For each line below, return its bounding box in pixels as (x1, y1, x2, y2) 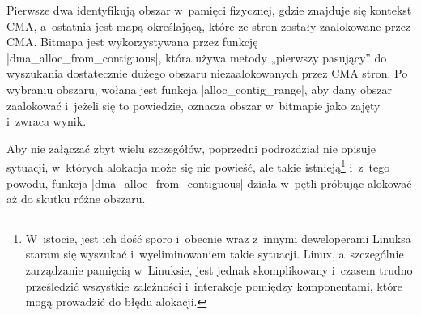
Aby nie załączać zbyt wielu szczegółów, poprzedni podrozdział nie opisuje (6, 139, 376, 156)
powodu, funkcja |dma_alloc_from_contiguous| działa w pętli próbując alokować (6, 174, 412, 191)
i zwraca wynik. (6, 113, 87, 130)
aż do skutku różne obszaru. (6, 190, 146, 207)
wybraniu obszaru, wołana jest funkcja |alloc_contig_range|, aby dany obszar (6, 80, 393, 97)
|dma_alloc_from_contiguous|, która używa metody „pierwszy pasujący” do (6, 49, 387, 66)
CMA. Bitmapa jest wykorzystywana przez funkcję (6, 33, 258, 50)
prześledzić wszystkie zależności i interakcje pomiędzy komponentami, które (25, 277, 402, 294)
